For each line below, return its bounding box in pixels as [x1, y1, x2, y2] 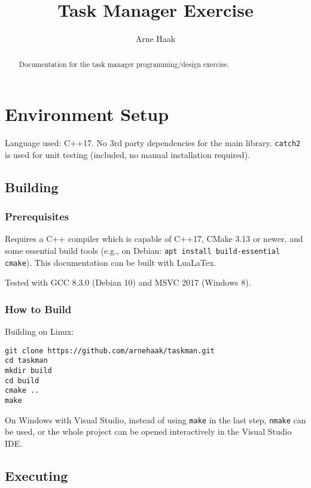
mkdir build [5, 366, 52, 375]
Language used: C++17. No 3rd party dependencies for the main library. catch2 [5, 137, 301, 149]
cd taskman [5, 356, 48, 365]
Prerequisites [5, 209, 69, 224]
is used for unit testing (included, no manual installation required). [5, 148, 250, 160]
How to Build [5, 301, 72, 316]
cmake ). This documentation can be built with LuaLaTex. [5, 256, 217, 268]
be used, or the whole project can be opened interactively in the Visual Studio [5, 425, 292, 438]
